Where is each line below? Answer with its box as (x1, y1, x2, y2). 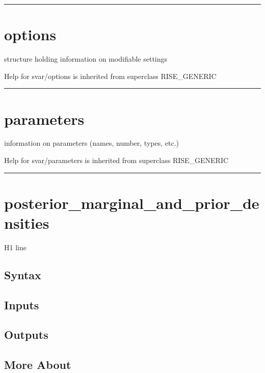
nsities (4, 212, 49, 233)
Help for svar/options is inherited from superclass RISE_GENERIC (4, 70, 217, 81)
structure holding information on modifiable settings (4, 54, 168, 64)
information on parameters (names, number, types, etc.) (4, 138, 179, 148)
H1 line (4, 242, 26, 252)
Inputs (4, 297, 39, 312)
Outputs (4, 327, 48, 342)
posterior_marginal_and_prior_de (4, 192, 259, 213)
